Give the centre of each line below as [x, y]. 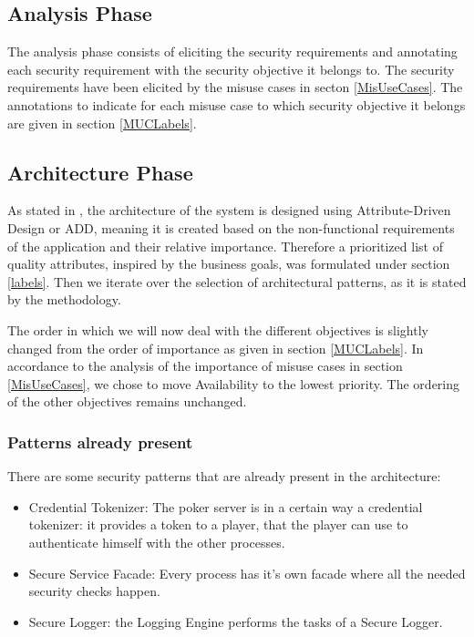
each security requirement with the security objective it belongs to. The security [231, 69]
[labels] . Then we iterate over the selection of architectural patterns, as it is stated [237, 281]
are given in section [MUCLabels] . [102, 123]
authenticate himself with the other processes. [157, 542]
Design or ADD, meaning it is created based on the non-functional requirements [231, 227]
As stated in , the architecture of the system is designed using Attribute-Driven [229, 210]
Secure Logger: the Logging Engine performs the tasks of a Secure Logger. [236, 621]
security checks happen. [94, 591]
